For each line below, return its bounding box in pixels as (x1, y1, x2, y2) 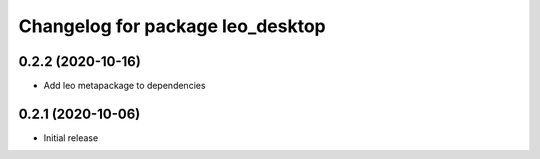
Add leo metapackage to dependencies (43, 80, 206, 92)
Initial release (43, 131, 99, 144)
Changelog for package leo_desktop (18, 15, 327, 37)
